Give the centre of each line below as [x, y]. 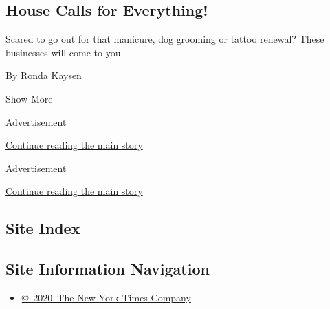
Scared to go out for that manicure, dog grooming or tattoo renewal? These [165, 39]
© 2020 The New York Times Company [106, 297]
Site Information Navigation [108, 269]
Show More [29, 98]
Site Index [43, 228]
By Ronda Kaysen [44, 75]
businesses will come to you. [65, 52]
